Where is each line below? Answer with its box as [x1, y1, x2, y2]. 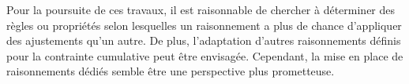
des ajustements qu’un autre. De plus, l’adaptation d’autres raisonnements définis [6, 32, 401, 49]
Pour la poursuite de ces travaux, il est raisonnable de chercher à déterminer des [6, 2, 396, 17]
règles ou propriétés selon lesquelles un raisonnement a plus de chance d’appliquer [6, 16, 402, 33]
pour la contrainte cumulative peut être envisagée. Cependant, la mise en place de [6, 47, 403, 64]
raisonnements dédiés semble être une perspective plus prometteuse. [6, 63, 335, 79]
